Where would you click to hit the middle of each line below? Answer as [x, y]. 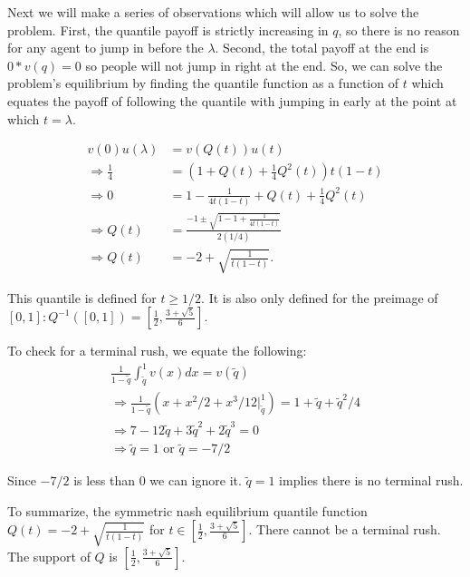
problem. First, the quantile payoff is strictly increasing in [168, 29]
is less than [105, 480]
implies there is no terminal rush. [371, 480]
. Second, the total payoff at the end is [322, 48]
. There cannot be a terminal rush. [345, 529]
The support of [49, 556]
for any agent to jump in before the [106, 48]
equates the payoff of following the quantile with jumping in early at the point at [232, 100]
